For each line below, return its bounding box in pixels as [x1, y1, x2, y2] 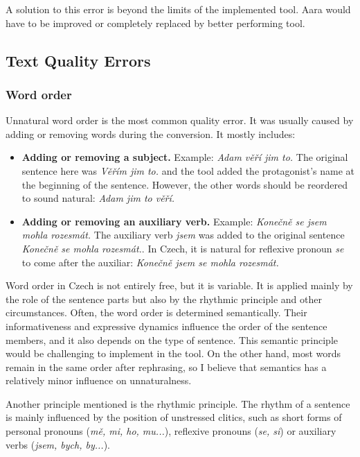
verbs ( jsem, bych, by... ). [6, 437, 110, 451]
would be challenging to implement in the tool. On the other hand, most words [6, 346, 341, 361]
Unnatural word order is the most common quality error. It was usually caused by [6, 113, 354, 128]
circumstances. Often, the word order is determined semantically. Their [6, 305, 307, 320]
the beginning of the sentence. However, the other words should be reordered [21, 177, 348, 191]
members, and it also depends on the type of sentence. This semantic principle [6, 332, 339, 347]
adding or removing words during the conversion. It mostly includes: [6, 126, 296, 141]
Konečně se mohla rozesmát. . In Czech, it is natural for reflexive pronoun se [21, 241, 344, 255]
